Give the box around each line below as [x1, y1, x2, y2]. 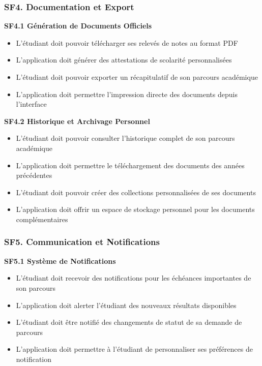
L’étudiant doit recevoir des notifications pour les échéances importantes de [16, 272, 251, 283]
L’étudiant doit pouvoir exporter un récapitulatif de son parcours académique [16, 72, 258, 82]
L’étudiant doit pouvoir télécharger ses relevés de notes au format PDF [16, 37, 238, 48]
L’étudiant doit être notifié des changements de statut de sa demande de [16, 317, 242, 327]
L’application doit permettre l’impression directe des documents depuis [16, 88, 238, 99]
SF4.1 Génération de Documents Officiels [4, 20, 152, 31]
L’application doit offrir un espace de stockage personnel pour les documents [16, 204, 255, 215]
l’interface [16, 99, 47, 109]
